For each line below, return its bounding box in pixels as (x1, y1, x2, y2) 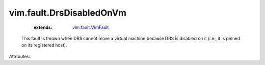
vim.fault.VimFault (72, 24, 109, 30)
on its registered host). (21, 42, 67, 48)
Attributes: (9, 53, 30, 59)
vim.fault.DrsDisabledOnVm (9, 7, 127, 18)
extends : (33, 24, 53, 30)
